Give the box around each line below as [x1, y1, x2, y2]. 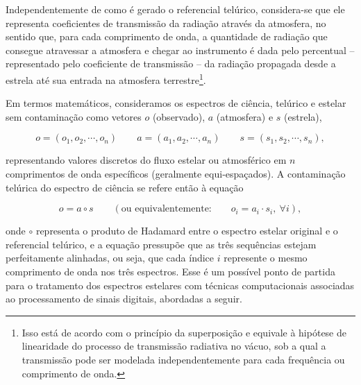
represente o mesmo [224, 250, 308, 265]
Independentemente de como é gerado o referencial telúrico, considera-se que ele [6, 2, 345, 16]
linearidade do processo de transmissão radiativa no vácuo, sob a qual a [22, 339, 326, 353]
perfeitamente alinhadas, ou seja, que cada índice [6, 250, 215, 265]
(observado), [152, 109, 205, 123]
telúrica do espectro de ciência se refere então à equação [6, 180, 244, 194]
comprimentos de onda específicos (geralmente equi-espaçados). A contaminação [6, 166, 346, 180]
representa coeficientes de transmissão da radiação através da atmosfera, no [6, 15, 326, 30]
